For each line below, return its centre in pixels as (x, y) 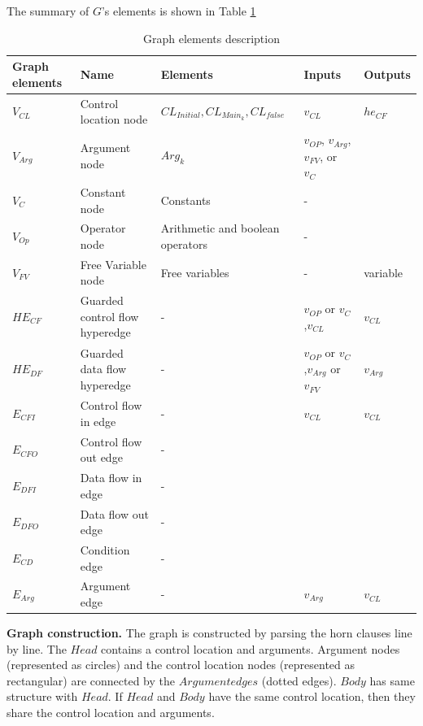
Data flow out (114, 513)
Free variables (195, 272)
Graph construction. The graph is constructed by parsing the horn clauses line (209, 633)
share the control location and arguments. (111, 713)
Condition (105, 549)
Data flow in (111, 478)
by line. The (37, 648)
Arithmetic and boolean (220, 228)
